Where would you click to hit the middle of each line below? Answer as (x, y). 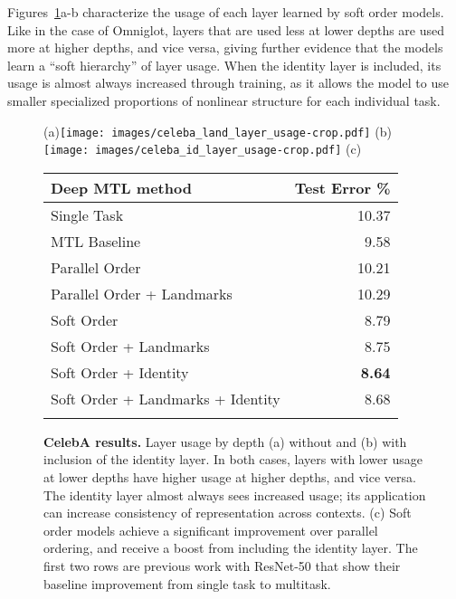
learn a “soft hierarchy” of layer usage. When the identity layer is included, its (224, 65)
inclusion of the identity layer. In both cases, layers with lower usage (233, 459)
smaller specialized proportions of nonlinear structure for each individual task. (224, 100)
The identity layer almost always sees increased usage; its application (235, 494)
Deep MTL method (121, 187)
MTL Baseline (96, 241)
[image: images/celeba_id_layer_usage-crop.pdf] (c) (203, 149)
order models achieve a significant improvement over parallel (211, 530)
